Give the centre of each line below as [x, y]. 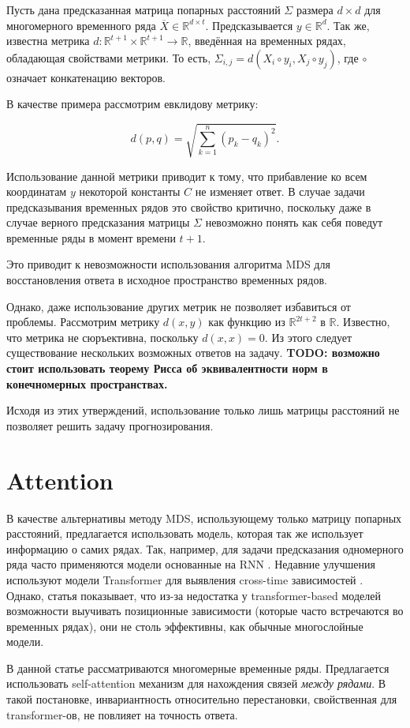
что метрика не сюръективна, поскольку [102, 337]
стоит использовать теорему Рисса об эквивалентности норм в [167, 368]
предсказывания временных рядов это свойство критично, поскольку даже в [189, 206]
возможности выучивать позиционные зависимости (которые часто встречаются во [205, 611]
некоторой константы [130, 191]
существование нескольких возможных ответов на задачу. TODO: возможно [193, 353]
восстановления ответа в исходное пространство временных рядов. [167, 280]
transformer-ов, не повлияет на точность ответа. [122, 714]
